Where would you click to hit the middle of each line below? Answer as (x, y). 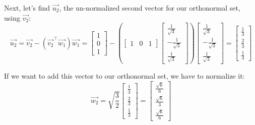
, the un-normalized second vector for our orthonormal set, (150, 8)
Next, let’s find (27, 8)
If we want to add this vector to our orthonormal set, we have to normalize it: (124, 76)
